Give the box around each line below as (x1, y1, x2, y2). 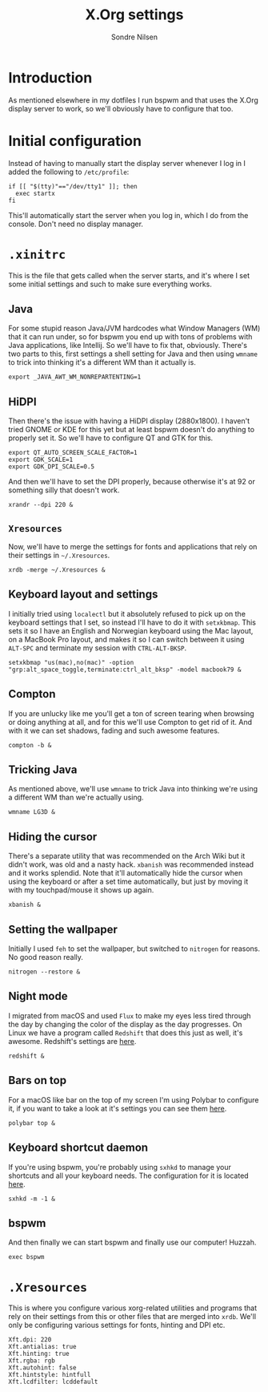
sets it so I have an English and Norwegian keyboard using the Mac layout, (8, 625, 254, 635)
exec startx (15, 189, 56, 197)
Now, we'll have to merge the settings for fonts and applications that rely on (8, 542, 258, 551)
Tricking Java (8, 763, 78, 777)
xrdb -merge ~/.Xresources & (8, 566, 106, 574)
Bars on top (8, 1074, 66, 1087)
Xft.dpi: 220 (8, 1336, 52, 1344)
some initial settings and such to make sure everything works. (8, 279, 212, 289)
